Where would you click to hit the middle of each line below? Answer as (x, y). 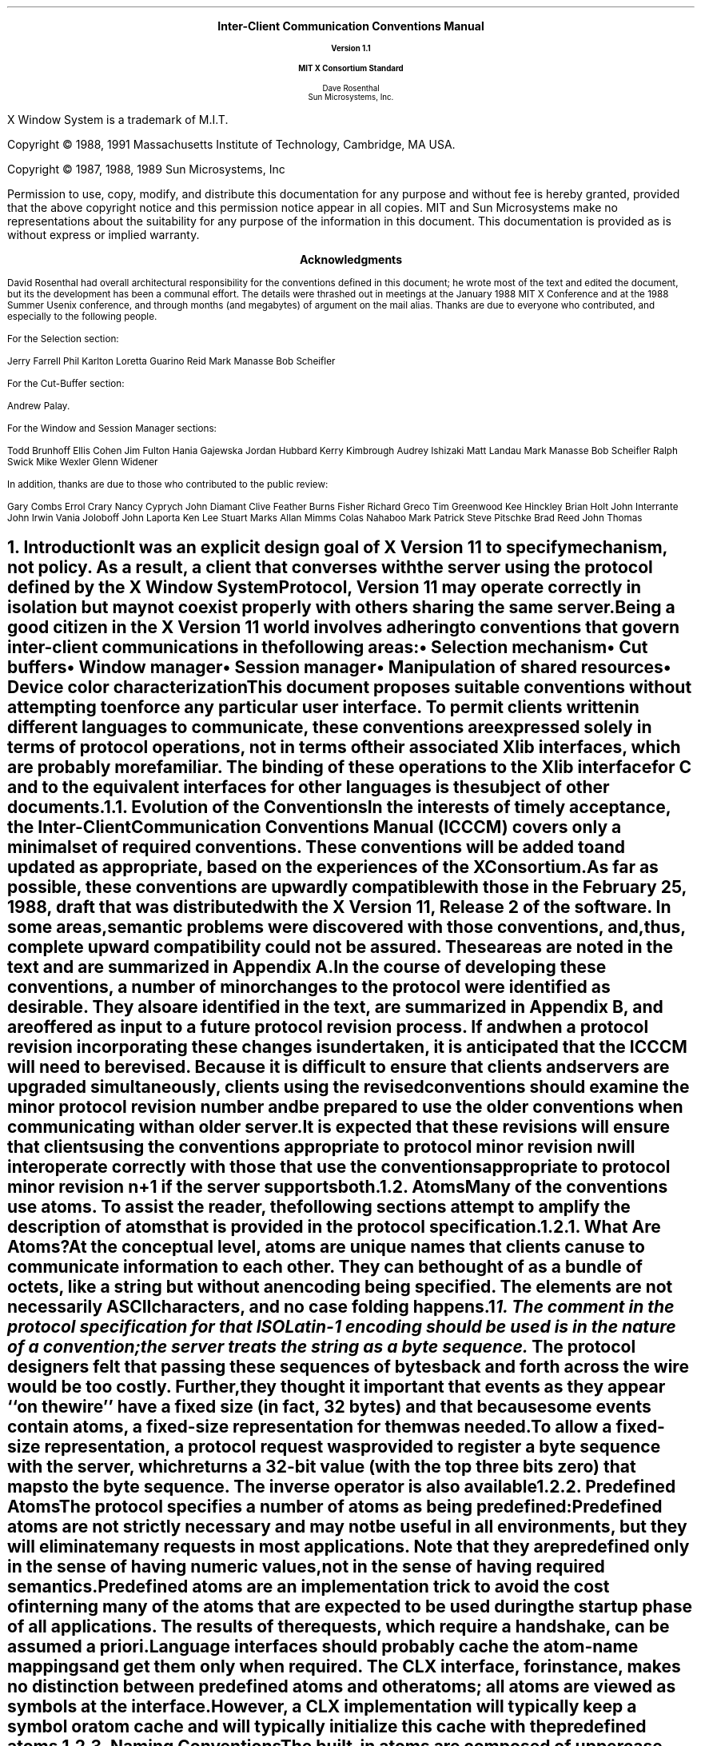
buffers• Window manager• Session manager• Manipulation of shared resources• (339, 668)
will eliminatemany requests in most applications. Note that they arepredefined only (349, 1547)
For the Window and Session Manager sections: (112, 429)
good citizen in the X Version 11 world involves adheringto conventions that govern (344, 628)
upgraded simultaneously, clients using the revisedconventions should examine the (349, 1087)
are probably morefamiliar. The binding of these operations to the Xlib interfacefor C (350, 767)
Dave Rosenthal (351, 88)
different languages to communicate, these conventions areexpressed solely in (330, 727)
